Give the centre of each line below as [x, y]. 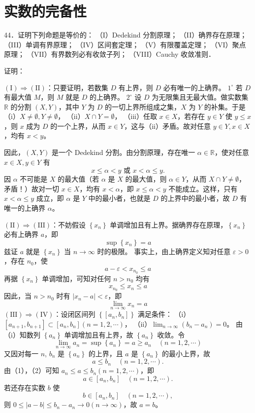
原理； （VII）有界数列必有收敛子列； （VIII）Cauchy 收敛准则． [110, 54]
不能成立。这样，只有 [203, 188]
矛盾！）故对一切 [32, 188]
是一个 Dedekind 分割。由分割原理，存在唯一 [124, 152]
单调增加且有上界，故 [99, 334]
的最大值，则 [146, 179]
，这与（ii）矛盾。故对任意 [167, 126]
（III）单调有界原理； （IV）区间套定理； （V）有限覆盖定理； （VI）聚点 [125, 44]
